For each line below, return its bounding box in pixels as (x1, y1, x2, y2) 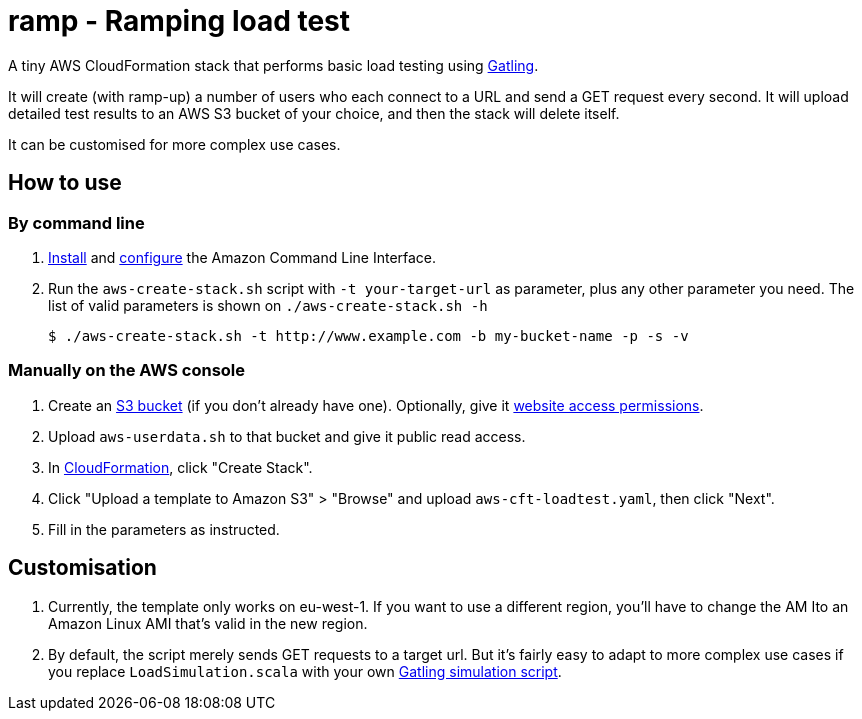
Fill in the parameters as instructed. (48, 520, 280, 538)
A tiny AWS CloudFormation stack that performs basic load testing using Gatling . (8, 56, 539, 74)
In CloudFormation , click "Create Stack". (48, 458, 313, 476)
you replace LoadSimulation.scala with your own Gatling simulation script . (48, 662, 562, 680)
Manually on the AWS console (8, 360, 246, 381)
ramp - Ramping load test (8, 4, 351, 38)
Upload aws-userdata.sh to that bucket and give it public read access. (48, 427, 526, 445)
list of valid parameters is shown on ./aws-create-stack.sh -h (48, 296, 488, 314)
